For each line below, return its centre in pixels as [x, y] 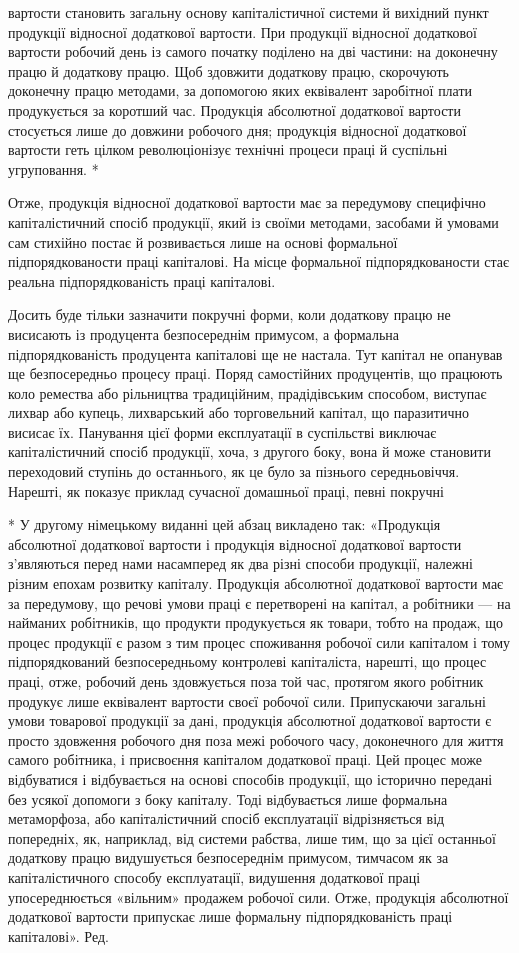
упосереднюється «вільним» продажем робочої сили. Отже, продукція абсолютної [258, 896]
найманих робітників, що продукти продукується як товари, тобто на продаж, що [255, 622]
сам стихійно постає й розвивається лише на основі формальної [203, 241]
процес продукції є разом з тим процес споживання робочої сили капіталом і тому [259, 641]
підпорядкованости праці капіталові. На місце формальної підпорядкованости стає [259, 261]
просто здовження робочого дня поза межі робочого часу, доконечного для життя [256, 739]
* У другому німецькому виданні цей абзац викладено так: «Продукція [224, 524]
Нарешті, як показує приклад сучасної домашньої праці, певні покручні [226, 490]
